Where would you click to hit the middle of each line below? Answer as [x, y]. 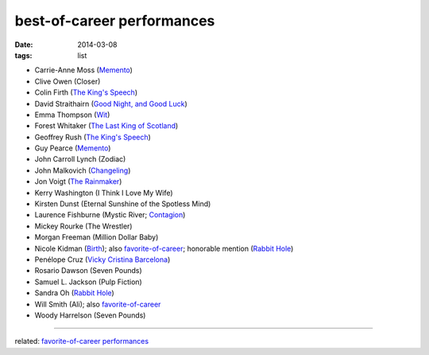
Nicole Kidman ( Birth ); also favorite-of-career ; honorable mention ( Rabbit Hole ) [164, 248]
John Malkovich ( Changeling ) [83, 170]
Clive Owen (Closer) [68, 81]
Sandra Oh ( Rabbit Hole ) [74, 293]
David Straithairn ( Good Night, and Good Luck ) [111, 103]
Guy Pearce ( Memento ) [73, 148]
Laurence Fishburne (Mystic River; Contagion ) [110, 215]
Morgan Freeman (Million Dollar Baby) [97, 237]
